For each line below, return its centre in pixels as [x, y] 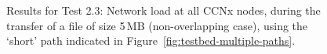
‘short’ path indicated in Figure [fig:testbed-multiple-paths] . [151, 40]
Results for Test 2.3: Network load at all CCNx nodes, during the [163, 10]
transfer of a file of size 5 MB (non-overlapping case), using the [157, 25]
